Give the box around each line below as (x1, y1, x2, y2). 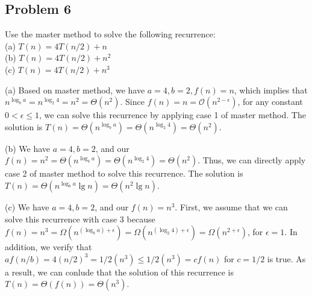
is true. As (267, 252, 306, 265)
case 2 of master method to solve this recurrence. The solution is (5, 167, 243, 180)
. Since (120, 95, 145, 108)
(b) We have (5, 142, 51, 154)
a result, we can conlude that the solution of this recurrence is (5, 265, 234, 278)
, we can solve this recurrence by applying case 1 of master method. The (39, 109, 306, 121)
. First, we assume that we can (175, 200, 288, 213)
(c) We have (5, 200, 49, 213)
